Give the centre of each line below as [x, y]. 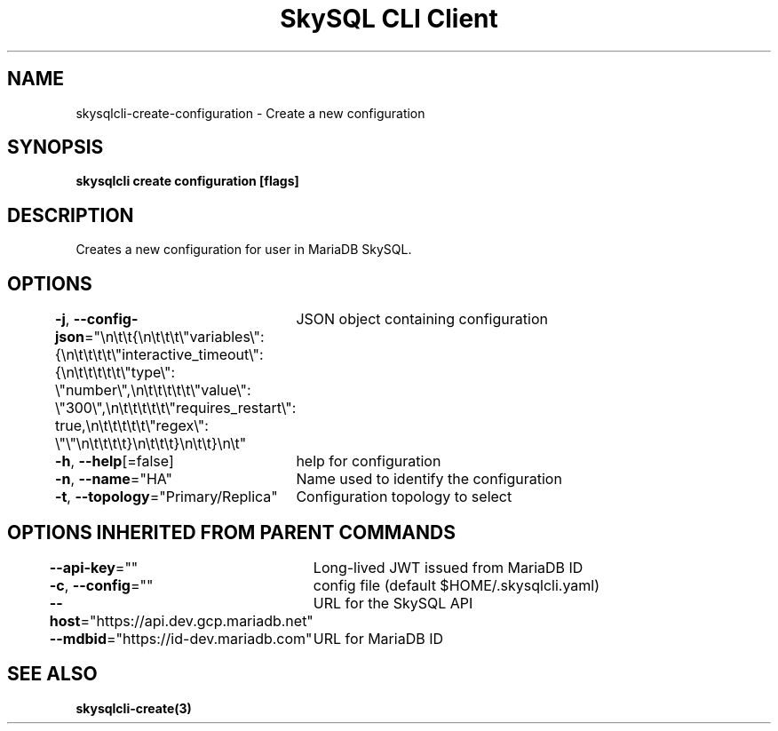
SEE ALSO [52, 674]
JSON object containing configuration [422, 319]
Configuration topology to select [404, 497]
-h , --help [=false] [114, 461]
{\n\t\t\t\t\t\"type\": [115, 373]
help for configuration [369, 461]
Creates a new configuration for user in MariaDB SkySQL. [244, 250]
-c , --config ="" [101, 585]
